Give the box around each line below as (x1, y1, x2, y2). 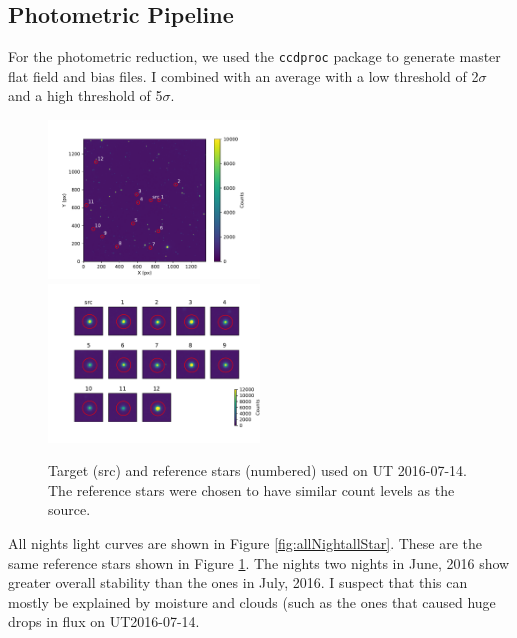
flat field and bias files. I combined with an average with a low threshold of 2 (8, 65, 479, 86)
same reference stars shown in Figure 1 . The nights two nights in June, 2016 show (8, 552, 510, 573)
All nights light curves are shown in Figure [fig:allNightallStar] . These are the (8, 533, 483, 554)
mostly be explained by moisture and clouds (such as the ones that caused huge (8, 591, 496, 612)
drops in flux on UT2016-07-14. (8, 611, 200, 632)
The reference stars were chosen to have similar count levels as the (48, 479, 455, 500)
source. (48, 499, 91, 520)
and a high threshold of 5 (8, 85, 163, 106)
